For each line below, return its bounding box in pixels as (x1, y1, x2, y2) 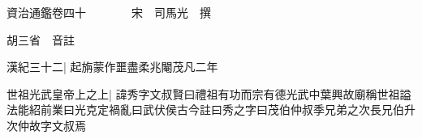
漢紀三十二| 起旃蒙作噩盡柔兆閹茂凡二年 (6, 58, 218, 75)
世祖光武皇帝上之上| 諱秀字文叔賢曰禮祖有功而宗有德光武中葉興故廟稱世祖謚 (6, 85, 411, 102)
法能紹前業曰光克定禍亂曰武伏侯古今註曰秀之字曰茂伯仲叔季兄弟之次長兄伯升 (6, 101, 416, 118)
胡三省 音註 (6, 31, 75, 48)
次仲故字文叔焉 (6, 116, 86, 133)
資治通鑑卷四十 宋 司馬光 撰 (6, 4, 211, 20)
